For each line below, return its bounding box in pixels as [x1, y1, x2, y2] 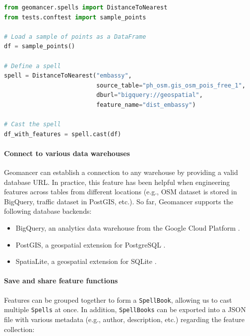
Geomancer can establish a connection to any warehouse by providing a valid [4, 167, 238, 177]
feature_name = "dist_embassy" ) [96, 101, 196, 108]
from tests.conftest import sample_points [4, 13, 146, 21]
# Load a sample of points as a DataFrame [4, 33, 146, 40]
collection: [4, 324, 35, 334]
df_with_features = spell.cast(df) [4, 130, 122, 138]
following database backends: [4, 206, 92, 216]
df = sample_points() [4, 43, 75, 50]
